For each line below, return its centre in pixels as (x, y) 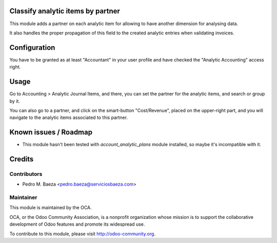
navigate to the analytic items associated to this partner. (69, 117)
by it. (15, 101)
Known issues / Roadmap (51, 133)
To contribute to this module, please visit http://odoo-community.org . (83, 234)
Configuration (32, 47)
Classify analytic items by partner (65, 11)
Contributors (26, 174)
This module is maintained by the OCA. (51, 208)
